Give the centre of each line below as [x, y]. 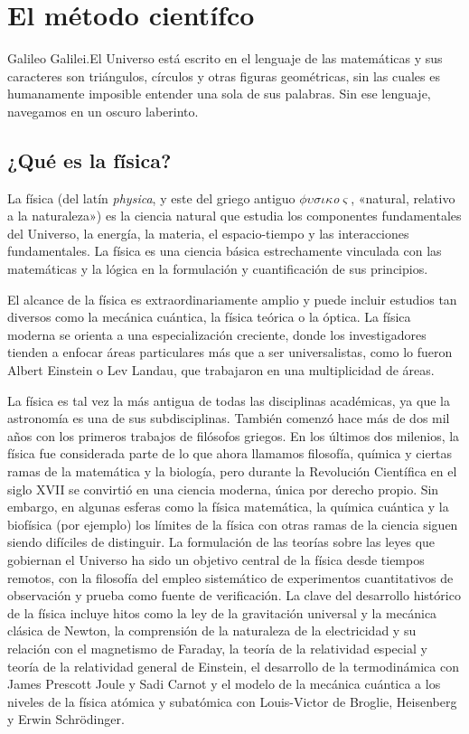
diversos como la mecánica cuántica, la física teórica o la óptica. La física [209, 317]
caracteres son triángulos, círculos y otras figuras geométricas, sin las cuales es [224, 75]
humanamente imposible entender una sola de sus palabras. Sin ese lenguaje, [219, 94]
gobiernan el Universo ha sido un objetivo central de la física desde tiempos [216, 559]
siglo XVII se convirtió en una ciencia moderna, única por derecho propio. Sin [223, 489]
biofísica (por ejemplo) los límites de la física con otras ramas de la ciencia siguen [233, 524]
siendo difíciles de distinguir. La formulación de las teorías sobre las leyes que [221, 542]
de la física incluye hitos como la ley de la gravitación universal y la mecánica [222, 612]
